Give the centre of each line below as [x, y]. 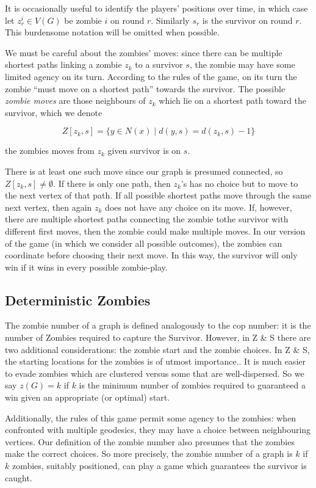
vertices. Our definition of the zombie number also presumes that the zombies [150, 441]
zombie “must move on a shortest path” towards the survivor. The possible [145, 88]
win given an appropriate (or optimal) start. [88, 397]
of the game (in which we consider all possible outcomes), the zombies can [144, 243]
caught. [19, 477]
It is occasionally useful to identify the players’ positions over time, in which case [156, 8]
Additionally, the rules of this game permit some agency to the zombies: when [151, 417]
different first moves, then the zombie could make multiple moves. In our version [155, 231]
